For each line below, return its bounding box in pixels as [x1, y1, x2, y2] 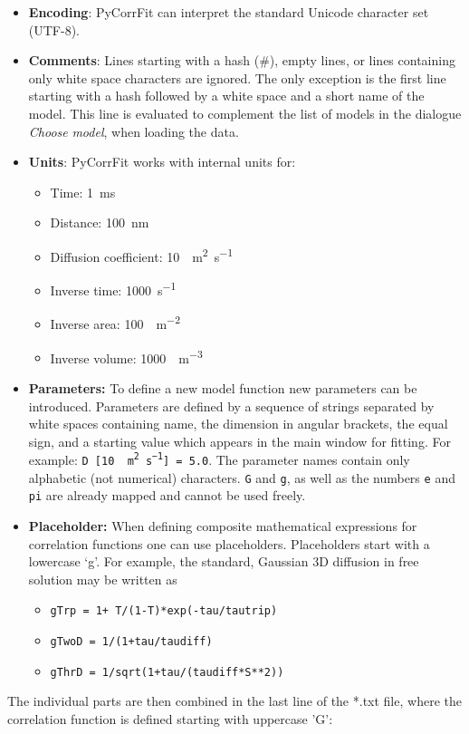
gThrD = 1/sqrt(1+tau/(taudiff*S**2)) [50, 665, 284, 679]
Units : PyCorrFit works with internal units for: [28, 152, 296, 171]
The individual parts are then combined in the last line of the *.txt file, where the [7, 691, 462, 710]
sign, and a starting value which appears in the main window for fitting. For [28, 431, 451, 450]
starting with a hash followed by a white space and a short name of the [28, 86, 425, 105]
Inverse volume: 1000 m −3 [50, 345, 203, 367]
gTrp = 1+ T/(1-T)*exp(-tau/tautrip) [50, 604, 278, 618]
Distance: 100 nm [50, 213, 149, 232]
